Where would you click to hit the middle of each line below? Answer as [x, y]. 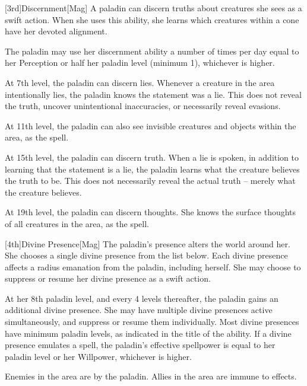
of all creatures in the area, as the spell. [77, 223]
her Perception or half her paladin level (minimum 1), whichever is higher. [140, 63]
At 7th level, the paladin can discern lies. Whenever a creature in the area [140, 82]
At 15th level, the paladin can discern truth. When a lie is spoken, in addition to [152, 157]
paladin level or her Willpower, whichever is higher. [98, 356]
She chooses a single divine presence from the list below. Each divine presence [146, 255]
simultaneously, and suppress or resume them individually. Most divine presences [152, 322]
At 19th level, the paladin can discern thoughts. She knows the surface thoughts [151, 212]
